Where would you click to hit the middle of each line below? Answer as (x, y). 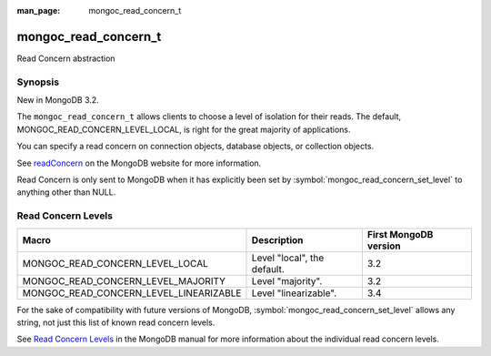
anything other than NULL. (66, 192)
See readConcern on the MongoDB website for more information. (139, 163)
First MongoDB (400, 234)
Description (277, 239)
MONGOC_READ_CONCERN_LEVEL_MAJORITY (124, 280)
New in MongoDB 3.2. (58, 100)
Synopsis (38, 82)
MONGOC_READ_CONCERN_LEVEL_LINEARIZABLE (132, 293)
